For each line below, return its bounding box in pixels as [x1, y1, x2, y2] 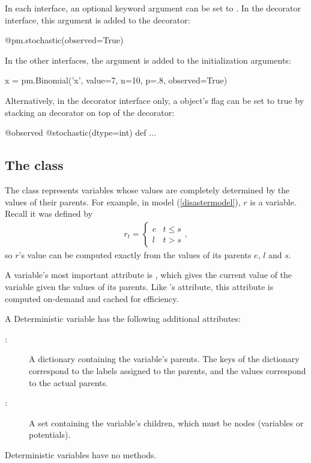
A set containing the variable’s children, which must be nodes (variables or [29, 416, 304, 429]
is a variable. [250, 195, 297, 208]
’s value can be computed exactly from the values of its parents [19, 248, 252, 261]
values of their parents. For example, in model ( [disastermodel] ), [5, 195, 241, 208]
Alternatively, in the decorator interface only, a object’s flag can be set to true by [5, 94, 304, 106]
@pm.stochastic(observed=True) [5, 34, 124, 46]
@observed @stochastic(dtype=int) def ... [5, 126, 156, 139]
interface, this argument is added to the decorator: [5, 13, 190, 26]
